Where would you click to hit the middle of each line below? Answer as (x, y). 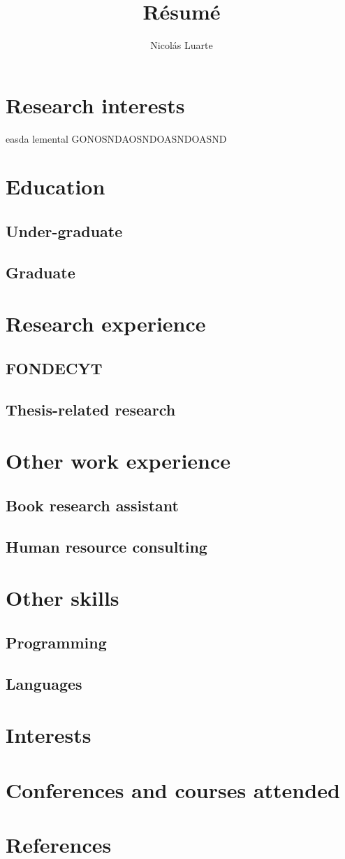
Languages (44, 683)
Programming (56, 642)
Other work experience (118, 461)
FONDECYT (54, 368)
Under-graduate (64, 231)
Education (56, 186)
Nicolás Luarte (182, 45)
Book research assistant (92, 505)
